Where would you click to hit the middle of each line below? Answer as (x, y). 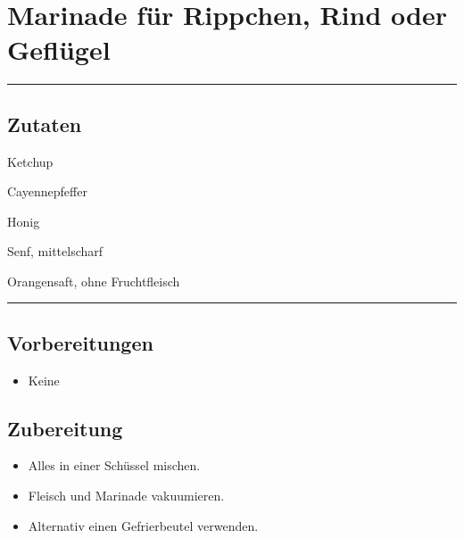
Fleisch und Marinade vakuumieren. (126, 496)
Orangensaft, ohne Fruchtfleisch (94, 281)
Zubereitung (65, 428)
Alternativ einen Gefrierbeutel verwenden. (143, 525)
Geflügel (59, 50)
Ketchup (30, 161)
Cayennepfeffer (47, 191)
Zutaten (45, 124)
